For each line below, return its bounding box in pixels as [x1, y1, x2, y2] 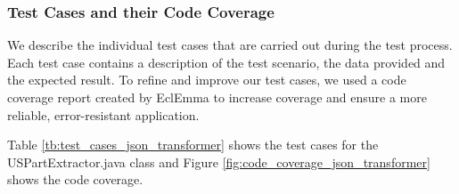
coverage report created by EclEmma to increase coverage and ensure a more [7, 88, 427, 106]
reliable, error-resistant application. [7, 105, 200, 124]
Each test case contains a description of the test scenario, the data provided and [7, 53, 446, 71]
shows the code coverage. [7, 170, 143, 189]
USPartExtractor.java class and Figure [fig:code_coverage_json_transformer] [7, 152, 430, 171]
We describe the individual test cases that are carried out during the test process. [7, 36, 453, 54]
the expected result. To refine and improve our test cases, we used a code [7, 70, 406, 89]
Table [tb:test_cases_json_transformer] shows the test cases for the [7, 135, 379, 154]
